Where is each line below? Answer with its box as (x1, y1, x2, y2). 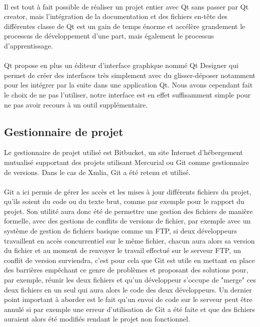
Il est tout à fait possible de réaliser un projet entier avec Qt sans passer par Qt (4, 1, 248, 11)
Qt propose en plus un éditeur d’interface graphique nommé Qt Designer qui (4, 60, 238, 70)
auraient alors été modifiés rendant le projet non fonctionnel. (4, 313, 190, 324)
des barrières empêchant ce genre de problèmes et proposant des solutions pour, (4, 264, 248, 275)
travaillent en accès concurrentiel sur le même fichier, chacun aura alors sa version (4, 235, 255, 245)
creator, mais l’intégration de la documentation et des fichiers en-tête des (4, 11, 227, 21)
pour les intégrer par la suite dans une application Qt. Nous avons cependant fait (4, 79, 253, 90)
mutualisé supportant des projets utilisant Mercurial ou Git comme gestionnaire (4, 156, 249, 167)
